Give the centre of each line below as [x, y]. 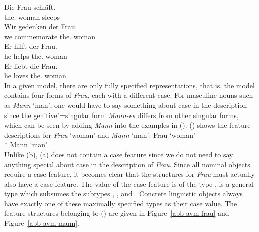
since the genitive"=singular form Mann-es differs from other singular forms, [121, 115]
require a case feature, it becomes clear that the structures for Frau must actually [129, 174]
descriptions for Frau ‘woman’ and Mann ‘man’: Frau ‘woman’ [100, 134]
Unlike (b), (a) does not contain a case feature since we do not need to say [119, 154]
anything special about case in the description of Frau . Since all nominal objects [127, 164]
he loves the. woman [35, 76]
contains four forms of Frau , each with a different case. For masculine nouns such [129, 95]
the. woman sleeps [32, 16]
